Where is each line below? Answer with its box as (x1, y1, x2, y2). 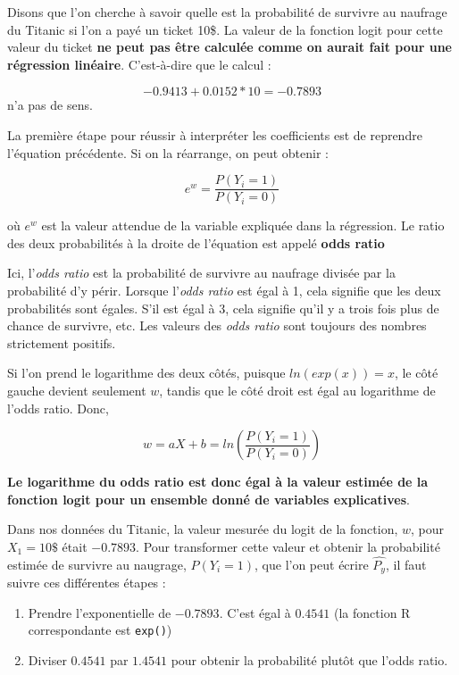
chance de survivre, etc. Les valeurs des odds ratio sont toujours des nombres (7, 316, 427, 335)
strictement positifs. (7, 333, 116, 352)
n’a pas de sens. (7, 96, 93, 114)
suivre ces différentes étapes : (7, 573, 166, 592)
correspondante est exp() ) (28, 621, 172, 639)
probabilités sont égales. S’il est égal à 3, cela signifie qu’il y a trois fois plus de (7, 298, 439, 317)
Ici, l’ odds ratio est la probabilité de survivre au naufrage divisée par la (7, 263, 396, 282)
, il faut (385, 554, 427, 573)
